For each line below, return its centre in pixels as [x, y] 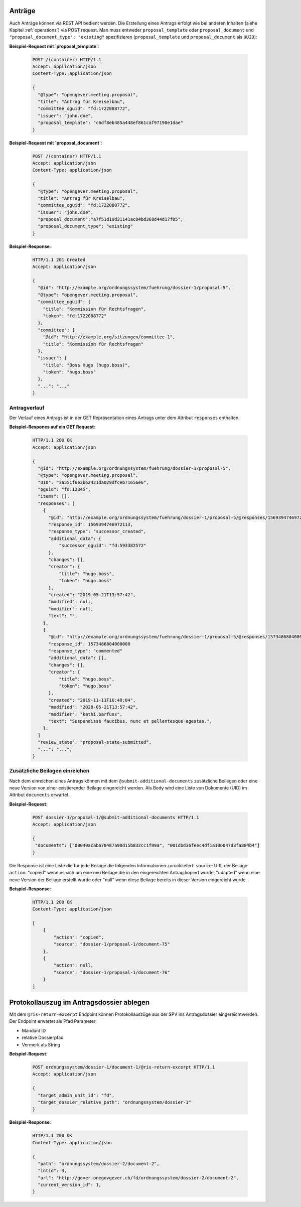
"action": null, [73, 965]
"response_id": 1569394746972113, [91, 525]
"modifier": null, [71, 609]
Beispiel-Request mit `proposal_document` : [56, 143]
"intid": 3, [52, 1171]
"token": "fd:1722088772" [75, 316]
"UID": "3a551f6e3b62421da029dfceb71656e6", [93, 482]
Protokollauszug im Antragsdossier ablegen [80, 1002]
